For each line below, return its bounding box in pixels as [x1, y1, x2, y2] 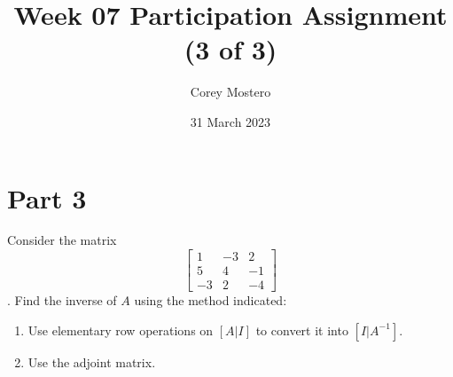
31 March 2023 [190, 112, 271, 130]
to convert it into [255, 320, 348, 339]
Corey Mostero [190, 82, 271, 101]
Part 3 [7, 179, 87, 216]
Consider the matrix [7, 231, 117, 249]
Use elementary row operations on [27, 320, 214, 339]
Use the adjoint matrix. [27, 352, 156, 371]
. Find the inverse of [7, 291, 117, 310]
